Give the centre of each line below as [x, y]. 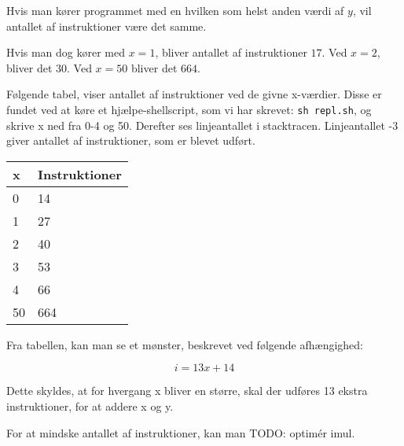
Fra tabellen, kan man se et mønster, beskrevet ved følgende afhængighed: [185, 344]
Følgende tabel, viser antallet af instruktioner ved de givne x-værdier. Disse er [194, 94]
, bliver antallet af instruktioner [231, 52]
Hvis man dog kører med [66, 52]
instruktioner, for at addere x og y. [90, 406]
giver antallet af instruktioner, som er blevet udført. [131, 140]
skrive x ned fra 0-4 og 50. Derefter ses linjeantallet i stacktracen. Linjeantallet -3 [202, 125]
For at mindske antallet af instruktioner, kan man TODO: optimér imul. [181, 432]
